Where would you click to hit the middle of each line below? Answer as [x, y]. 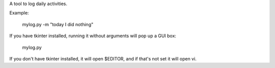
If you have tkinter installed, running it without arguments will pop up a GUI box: [93, 36]
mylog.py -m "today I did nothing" [58, 24]
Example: [19, 13]
